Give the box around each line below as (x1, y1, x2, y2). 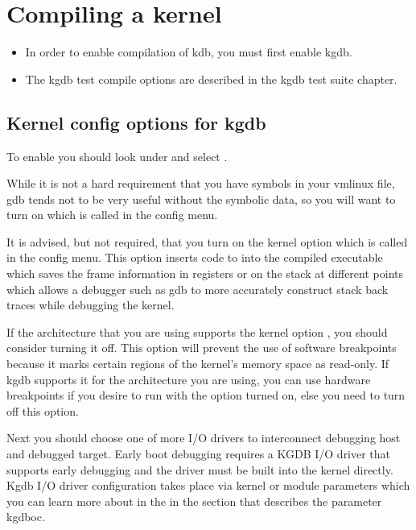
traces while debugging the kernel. (6, 296, 175, 313)
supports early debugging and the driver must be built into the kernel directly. (6, 461, 393, 478)
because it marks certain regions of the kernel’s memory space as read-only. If (6, 355, 389, 372)
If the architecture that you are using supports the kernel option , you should (6, 323, 388, 340)
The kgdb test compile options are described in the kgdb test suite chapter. (25, 70, 397, 87)
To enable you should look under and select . (6, 147, 228, 164)
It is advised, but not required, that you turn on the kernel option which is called (6, 233, 408, 250)
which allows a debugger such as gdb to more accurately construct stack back (6, 280, 389, 297)
